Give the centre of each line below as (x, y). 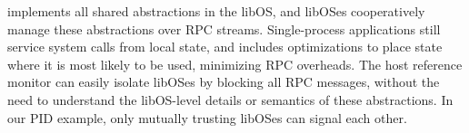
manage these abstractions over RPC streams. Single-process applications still (224, 28)
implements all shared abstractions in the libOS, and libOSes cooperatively (216, 11)
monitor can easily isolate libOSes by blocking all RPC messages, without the (224, 82)
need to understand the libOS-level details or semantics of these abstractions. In (230, 99)
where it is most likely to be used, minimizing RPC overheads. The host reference (235, 64)
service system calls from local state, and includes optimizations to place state (225, 47)
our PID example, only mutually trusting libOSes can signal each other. (207, 117)
